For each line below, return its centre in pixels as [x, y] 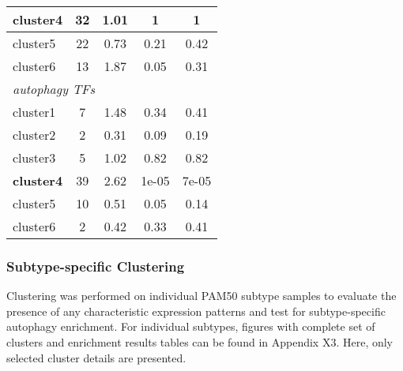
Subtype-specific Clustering [96, 266]
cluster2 [34, 135]
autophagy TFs [54, 89]
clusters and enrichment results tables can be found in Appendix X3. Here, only [200, 342]
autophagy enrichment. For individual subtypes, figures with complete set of [191, 326]
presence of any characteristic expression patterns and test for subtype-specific [196, 311]
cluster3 [34, 157]
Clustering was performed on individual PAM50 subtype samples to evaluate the [201, 296]
